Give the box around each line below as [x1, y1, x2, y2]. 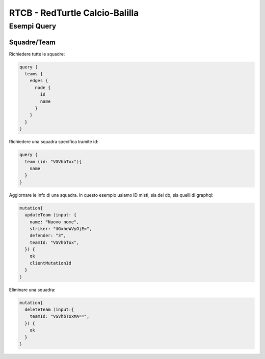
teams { [25, 71, 43, 77]
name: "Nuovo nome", [29, 219, 79, 225]
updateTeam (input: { [25, 212, 77, 218]
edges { [29, 78, 49, 84]
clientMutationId [29, 260, 72, 266]
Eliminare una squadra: [9, 287, 56, 293]
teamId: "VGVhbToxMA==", [29, 314, 90, 319]
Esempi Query [9, 22, 56, 30]
